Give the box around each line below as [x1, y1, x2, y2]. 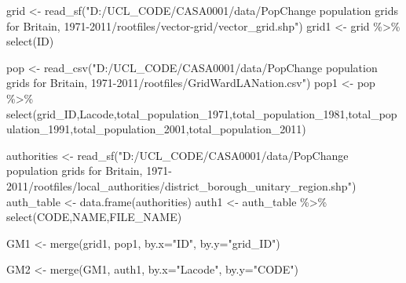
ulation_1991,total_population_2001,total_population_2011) [6, 121, 306, 137]
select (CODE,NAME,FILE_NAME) [6, 209, 182, 225]
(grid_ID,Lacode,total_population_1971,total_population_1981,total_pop [32, 105, 397, 122]
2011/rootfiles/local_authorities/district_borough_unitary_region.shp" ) [6, 177, 357, 194]
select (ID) [6, 33, 54, 49]
